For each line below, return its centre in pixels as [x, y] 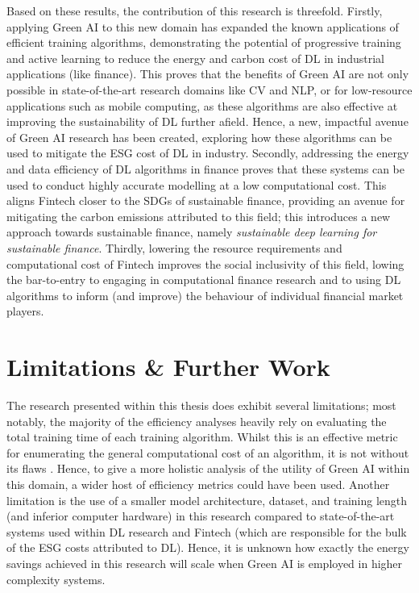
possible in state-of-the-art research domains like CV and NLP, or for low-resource [209, 89]
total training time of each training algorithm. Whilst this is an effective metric [202, 437]
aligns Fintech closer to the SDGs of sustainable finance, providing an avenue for [206, 200]
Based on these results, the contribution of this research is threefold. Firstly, [195, 10]
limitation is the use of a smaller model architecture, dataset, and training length [207, 500]
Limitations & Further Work [168, 367]
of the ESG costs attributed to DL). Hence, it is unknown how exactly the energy [208, 547]
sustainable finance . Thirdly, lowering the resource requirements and [174, 247]
